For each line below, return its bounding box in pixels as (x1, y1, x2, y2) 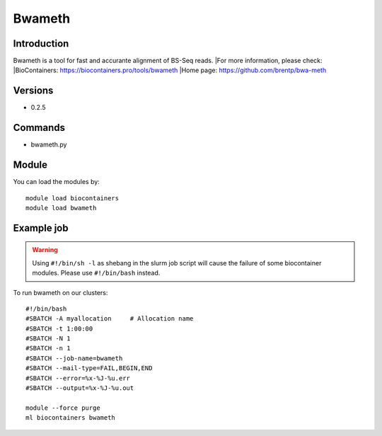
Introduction (13, 38, 69, 50)
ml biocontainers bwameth (25, 414, 116, 422)
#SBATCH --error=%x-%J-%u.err (25, 374, 131, 382)
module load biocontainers (25, 194, 120, 202)
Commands (13, 122, 66, 134)
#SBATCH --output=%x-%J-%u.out (25, 384, 134, 392)
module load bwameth (25, 204, 97, 212)
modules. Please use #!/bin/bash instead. (32, 269, 161, 277)
